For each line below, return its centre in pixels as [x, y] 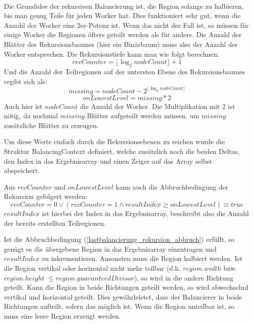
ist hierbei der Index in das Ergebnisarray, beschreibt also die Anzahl [145, 213]
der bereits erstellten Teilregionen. [55, 223]
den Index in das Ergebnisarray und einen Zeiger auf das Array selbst [108, 161]
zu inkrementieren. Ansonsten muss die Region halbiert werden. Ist [142, 258]
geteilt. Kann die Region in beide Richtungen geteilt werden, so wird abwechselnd [126, 287]
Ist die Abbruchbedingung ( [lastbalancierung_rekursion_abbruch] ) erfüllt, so [119, 239]
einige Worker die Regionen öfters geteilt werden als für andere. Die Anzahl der [123, 34]
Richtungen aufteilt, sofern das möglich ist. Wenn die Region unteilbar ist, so [119, 306]
